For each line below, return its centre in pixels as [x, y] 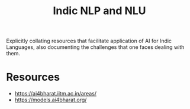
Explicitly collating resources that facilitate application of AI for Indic [89, 41]
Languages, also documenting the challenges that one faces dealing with [95, 47]
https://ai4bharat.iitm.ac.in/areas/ [55, 94]
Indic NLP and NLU [99, 11]
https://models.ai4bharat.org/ [51, 100]
